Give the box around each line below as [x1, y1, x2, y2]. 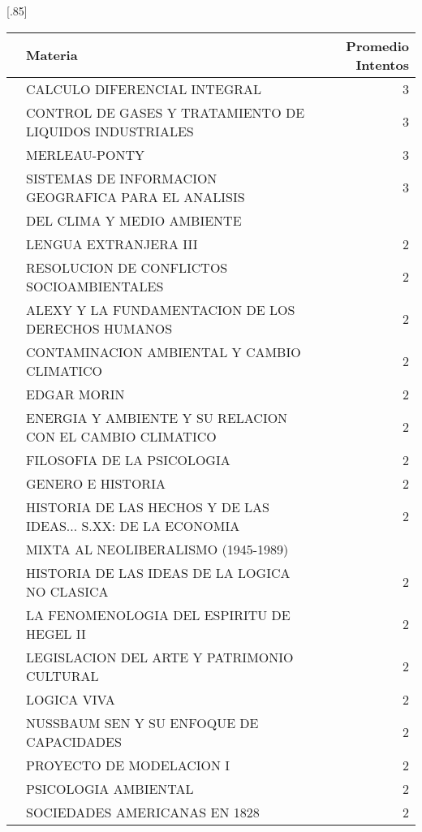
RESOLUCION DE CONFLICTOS [26, 257, 228, 277]
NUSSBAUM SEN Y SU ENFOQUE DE [26, 713, 259, 732]
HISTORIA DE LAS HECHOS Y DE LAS [26, 497, 270, 516]
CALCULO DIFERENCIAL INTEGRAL [26, 79, 262, 98]
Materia [26, 45, 78, 65]
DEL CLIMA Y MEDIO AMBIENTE [26, 210, 242, 230]
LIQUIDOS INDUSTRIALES [26, 121, 194, 140]
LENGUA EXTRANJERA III [26, 234, 198, 253]
